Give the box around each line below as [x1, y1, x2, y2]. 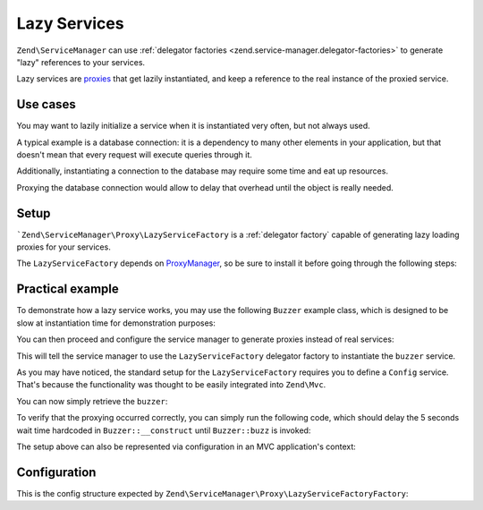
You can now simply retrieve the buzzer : [16, 395, 168, 406]
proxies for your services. [16, 242, 111, 252]
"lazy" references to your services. [16, 56, 146, 67]
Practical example [16, 282, 120, 297]
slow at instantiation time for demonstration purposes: [16, 318, 216, 328]
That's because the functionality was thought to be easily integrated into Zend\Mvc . [16, 379, 326, 390]
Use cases [16, 97, 76, 112]
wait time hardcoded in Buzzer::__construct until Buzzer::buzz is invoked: [16, 425, 311, 436]
